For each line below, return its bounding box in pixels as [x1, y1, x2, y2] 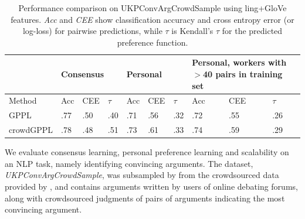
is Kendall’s [171, 25, 213, 37]
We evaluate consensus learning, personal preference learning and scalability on [5, 146, 289, 158]
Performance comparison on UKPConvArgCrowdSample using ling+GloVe [18, 2, 287, 13]
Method [9, 94, 37, 107]
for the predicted [222, 25, 283, 37]
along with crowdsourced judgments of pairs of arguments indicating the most [5, 191, 285, 204]
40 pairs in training [202, 67, 283, 80]
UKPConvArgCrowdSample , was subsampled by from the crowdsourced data [5, 169, 279, 181]
